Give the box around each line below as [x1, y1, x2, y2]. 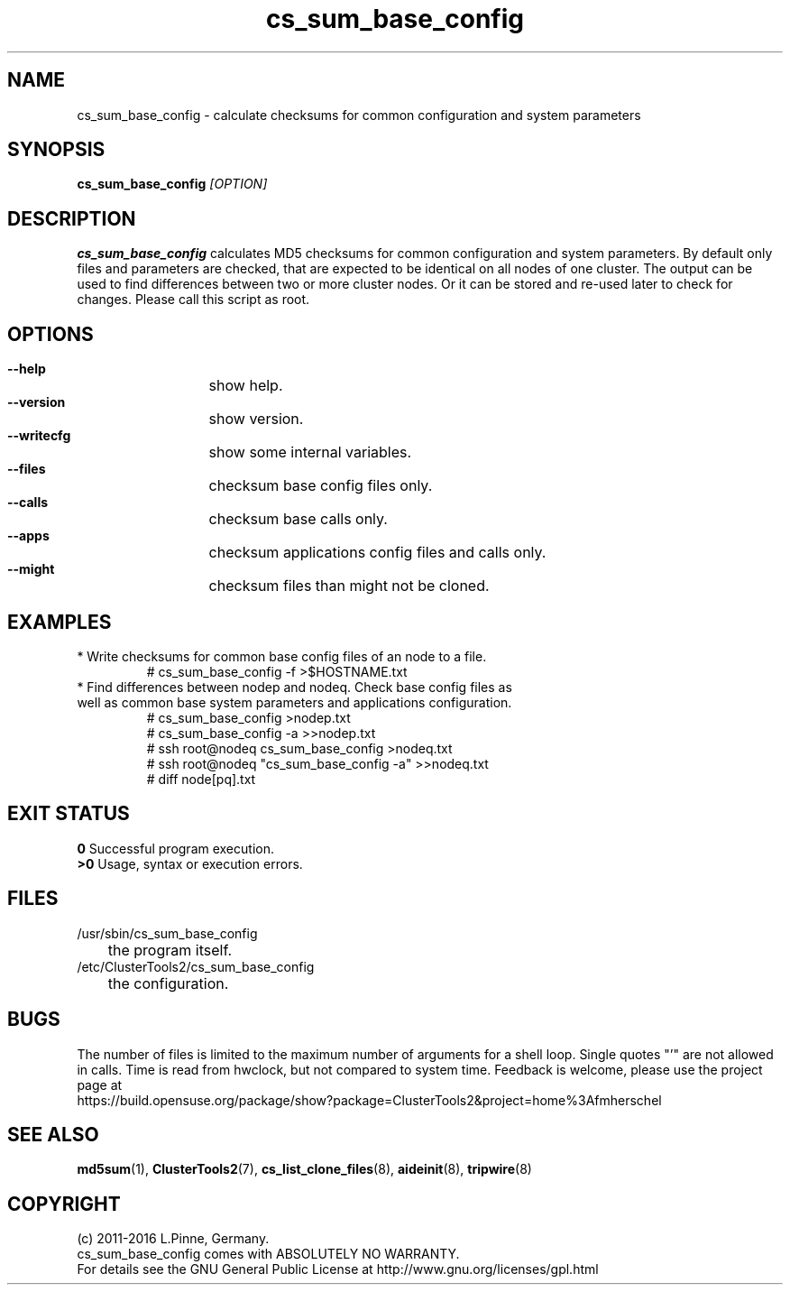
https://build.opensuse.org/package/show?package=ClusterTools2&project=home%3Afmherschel [77, 1092, 662, 1108]
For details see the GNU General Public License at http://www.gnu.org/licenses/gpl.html [77, 1261, 599, 1278]
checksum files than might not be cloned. [208, 577, 490, 595]
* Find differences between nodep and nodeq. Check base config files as [77, 678, 512, 695]
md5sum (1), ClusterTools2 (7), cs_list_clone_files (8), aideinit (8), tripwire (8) [77, 1161, 532, 1177]
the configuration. [107, 974, 229, 992]
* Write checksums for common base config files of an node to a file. [77, 648, 487, 664]
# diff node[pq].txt [146, 771, 256, 787]
